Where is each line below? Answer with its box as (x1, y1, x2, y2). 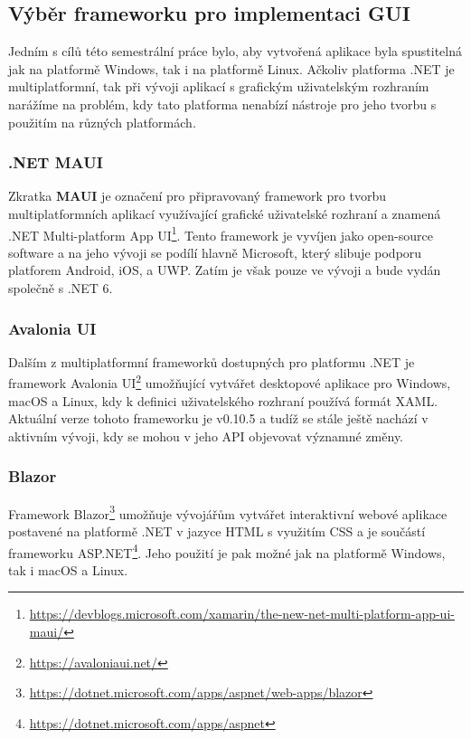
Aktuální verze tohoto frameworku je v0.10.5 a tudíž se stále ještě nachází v (8, 409, 429, 428)
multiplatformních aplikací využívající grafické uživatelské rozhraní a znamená (8, 204, 441, 223)
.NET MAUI (8, 151, 103, 174)
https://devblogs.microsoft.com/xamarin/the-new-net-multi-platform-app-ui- (29, 604, 455, 623)
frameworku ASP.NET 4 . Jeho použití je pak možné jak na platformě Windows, (8, 540, 446, 562)
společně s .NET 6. (8, 279, 113, 298)
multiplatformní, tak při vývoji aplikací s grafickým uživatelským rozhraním (8, 77, 429, 96)
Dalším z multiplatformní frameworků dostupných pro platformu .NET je (8, 352, 415, 371)
